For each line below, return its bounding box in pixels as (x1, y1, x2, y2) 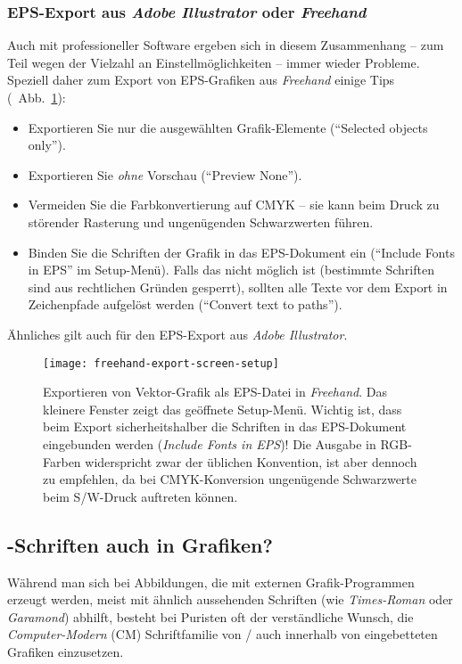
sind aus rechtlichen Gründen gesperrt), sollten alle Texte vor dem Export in (28, 277, 448, 296)
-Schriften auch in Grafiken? (7, 530, 273, 558)
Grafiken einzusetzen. (7, 642, 124, 660)
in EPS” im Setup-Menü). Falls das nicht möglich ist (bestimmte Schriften (28, 260, 434, 279)
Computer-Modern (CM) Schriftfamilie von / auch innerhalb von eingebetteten (7, 625, 438, 644)
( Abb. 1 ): (7, 88, 66, 106)
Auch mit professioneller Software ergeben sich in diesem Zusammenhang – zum (7, 36, 444, 54)
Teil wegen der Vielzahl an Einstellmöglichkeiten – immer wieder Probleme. (7, 53, 420, 71)
